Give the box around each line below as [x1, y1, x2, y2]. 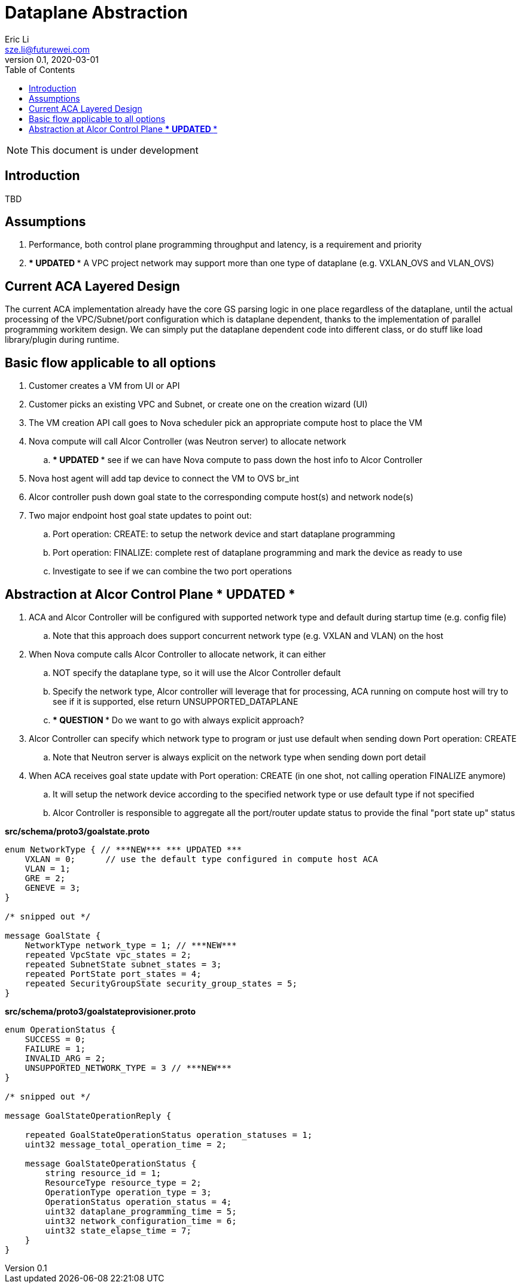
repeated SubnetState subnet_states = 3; [25, 959, 222, 969]
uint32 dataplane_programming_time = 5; [45, 1206, 237, 1216]
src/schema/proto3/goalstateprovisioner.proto [5, 1006, 196, 1016]
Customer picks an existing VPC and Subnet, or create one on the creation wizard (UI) [29, 399, 368, 410]
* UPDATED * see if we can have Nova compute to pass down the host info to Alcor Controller [53, 455, 423, 465]
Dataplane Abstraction [5, 2, 188, 23]
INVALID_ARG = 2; [25, 1053, 106, 1063]
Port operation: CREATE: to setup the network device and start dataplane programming [53, 529, 395, 540]
